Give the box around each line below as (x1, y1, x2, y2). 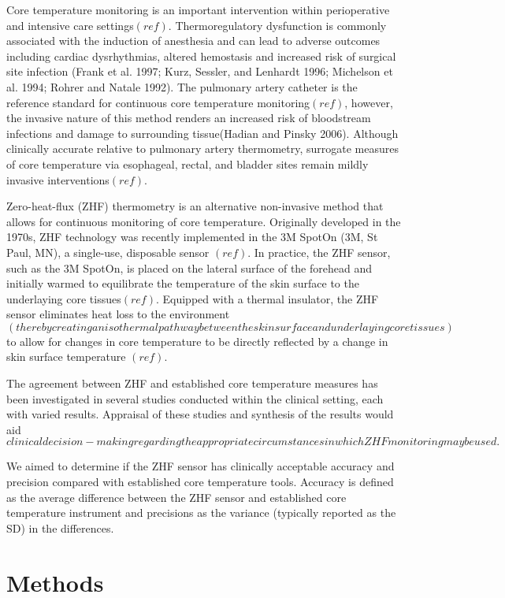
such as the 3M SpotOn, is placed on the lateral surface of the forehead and (6, 259, 372, 276)
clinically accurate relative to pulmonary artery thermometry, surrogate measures (6, 140, 399, 157)
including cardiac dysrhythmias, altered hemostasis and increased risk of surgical (6, 47, 396, 64)
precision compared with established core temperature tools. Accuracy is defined (6, 474, 394, 490)
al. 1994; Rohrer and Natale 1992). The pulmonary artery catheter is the (6, 78, 358, 95)
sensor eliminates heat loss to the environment (6, 306, 230, 322)
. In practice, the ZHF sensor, (247, 243, 391, 260)
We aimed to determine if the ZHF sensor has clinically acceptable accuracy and (6, 458, 395, 474)
